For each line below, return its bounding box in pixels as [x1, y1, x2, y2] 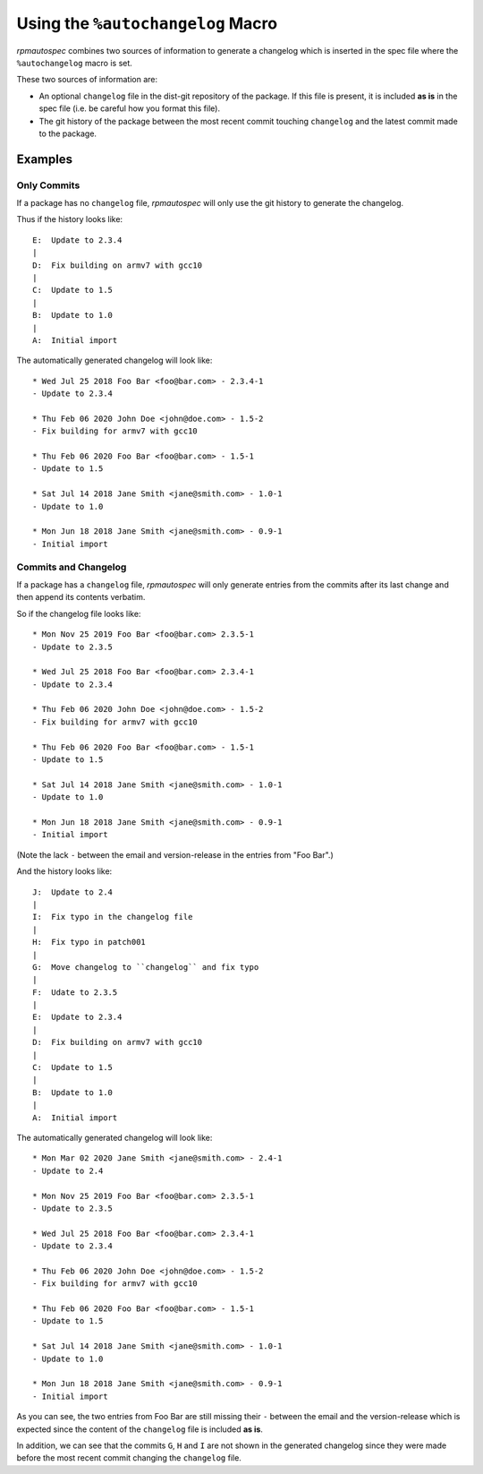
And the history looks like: [16, 866, 113, 877]
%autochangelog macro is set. [16, 57, 133, 68]
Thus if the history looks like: [16, 214, 123, 225]
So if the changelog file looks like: [16, 608, 141, 619]
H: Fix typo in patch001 [32, 937, 147, 947]
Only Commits [16, 179, 80, 192]
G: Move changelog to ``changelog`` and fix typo [32, 962, 259, 972]
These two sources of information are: [16, 74, 158, 85]
